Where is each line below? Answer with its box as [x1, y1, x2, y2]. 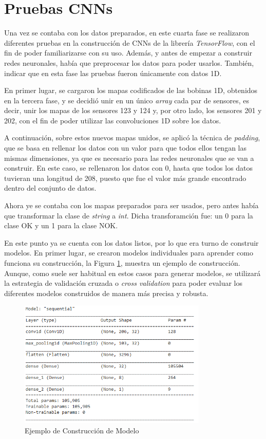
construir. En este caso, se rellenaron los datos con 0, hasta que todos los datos [4, 162, 253, 173]
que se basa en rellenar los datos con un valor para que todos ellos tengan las [4, 142, 246, 153]
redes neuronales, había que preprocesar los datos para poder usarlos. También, [4, 57, 254, 68]
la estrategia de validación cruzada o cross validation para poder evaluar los [4, 278, 243, 288]
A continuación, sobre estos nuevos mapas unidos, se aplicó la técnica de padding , [4, 132, 260, 143]
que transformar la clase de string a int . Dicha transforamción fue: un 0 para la [4, 210, 253, 221]
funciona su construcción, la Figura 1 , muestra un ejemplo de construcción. [4, 258, 240, 268]
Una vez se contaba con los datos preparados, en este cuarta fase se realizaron [4, 27, 250, 38]
